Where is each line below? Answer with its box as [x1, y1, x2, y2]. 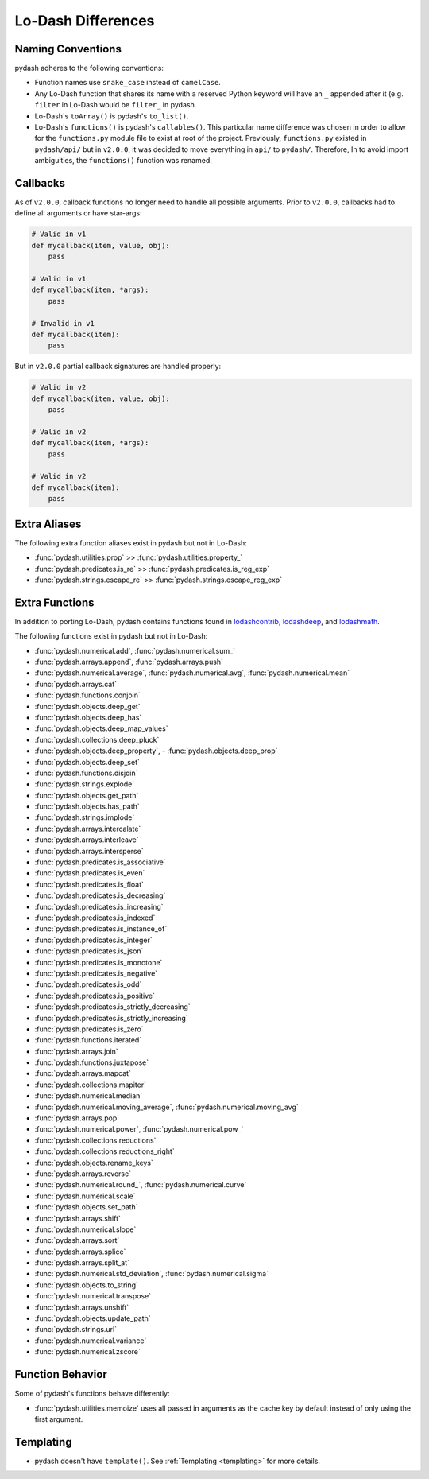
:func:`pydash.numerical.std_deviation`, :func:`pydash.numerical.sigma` [34, 1269, 269, 1279]
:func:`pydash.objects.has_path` [34, 802, 141, 811]
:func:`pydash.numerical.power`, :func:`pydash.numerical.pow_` [34, 1124, 244, 1134]
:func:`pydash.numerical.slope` [34, 1225, 137, 1234]
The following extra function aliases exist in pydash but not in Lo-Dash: [14, 538, 248, 548]
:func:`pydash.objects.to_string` [34, 1280, 139, 1290]
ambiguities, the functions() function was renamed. [34, 156, 212, 165]
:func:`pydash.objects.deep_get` [34, 701, 141, 711]
